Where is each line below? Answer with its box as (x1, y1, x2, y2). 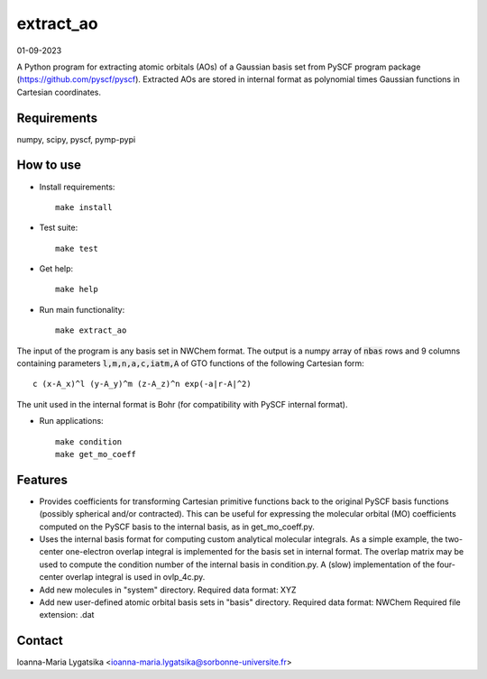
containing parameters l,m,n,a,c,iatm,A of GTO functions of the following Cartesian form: (16, 358, 364, 369)
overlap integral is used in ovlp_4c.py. (65, 572, 206, 583)
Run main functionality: (39, 304, 125, 315)
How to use (16, 158, 81, 173)
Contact (16, 633, 63, 648)
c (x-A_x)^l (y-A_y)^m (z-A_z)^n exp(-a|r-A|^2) (32, 379, 252, 390)
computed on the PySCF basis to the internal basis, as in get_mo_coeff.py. (39, 521, 315, 532)
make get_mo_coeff (55, 449, 137, 459)
